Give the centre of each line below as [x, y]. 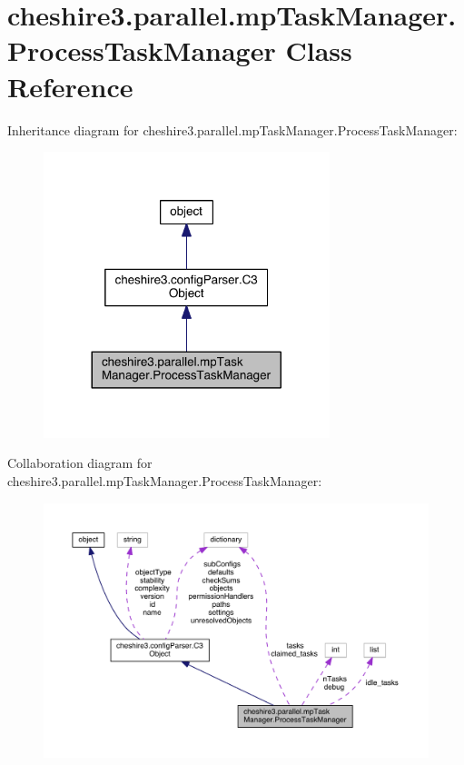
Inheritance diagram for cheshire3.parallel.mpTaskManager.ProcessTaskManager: [232, 129]
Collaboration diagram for [80, 463]
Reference [70, 86]
